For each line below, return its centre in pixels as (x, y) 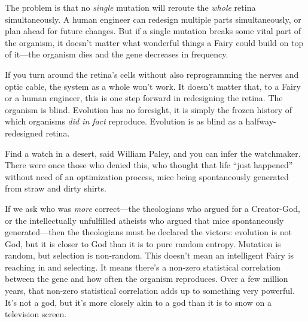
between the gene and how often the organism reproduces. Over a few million (147, 279)
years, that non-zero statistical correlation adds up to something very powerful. (150, 291)
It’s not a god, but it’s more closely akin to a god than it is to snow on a (138, 302)
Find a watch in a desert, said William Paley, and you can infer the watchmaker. (153, 153)
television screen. (36, 314)
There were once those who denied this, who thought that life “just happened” (149, 165)
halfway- (261, 121)
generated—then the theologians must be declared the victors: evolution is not (148, 232)
